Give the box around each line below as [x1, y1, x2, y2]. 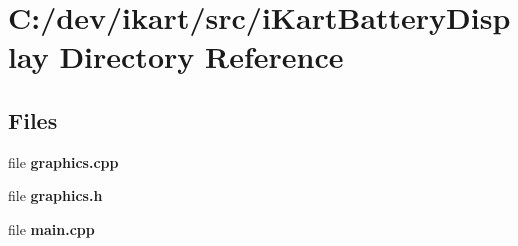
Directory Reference [59, 36, 344, 77]
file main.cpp [8, 218, 95, 239]
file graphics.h [8, 185, 103, 206]
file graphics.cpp [8, 151, 119, 172]
